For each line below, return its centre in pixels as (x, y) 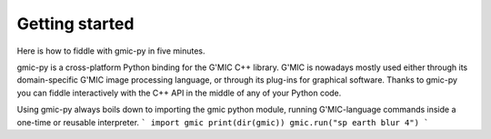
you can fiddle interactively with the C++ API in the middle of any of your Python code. (179, 93)
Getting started (75, 24)
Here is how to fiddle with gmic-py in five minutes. (111, 51)
